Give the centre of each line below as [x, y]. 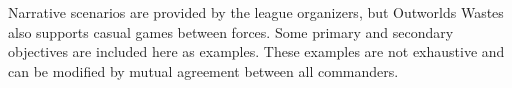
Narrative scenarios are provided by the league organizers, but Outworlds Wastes [256, 12]
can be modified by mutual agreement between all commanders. [203, 70]
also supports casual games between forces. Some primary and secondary [231, 31]
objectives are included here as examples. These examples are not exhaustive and [256, 51]
